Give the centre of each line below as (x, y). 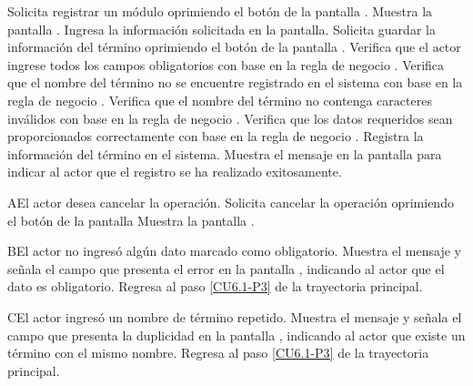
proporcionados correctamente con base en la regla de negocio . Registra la (216, 136)
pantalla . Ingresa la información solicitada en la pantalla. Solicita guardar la (221, 29)
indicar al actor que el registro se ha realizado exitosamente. (175, 172)
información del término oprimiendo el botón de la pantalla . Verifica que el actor (234, 47)
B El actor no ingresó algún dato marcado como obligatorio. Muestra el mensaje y (234, 251)
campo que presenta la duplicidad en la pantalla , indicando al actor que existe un (236, 335)
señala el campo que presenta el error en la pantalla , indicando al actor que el (226, 268)
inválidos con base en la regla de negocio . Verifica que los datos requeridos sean (230, 118)
